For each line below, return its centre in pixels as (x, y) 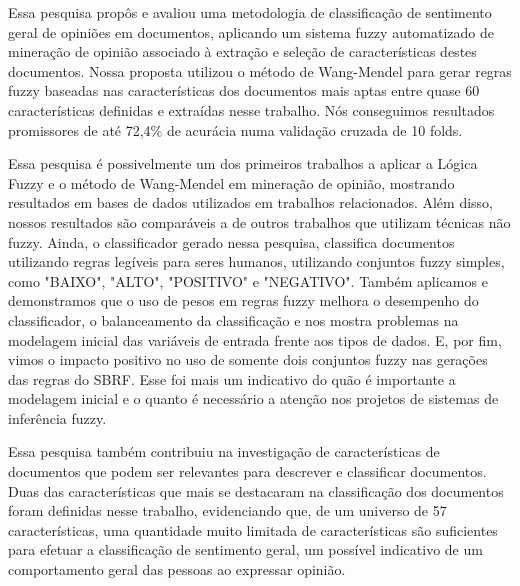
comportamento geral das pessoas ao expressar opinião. (177, 569)
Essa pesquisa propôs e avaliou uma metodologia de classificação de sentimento (250, 12)
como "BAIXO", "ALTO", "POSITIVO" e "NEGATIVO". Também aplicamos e (248, 280)
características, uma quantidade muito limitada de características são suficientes (253, 529)
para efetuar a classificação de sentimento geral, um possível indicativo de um (245, 549)
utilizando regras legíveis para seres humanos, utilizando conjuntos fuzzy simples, (256, 261)
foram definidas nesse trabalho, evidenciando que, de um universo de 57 (227, 510)
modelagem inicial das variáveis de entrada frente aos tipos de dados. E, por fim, (255, 339)
